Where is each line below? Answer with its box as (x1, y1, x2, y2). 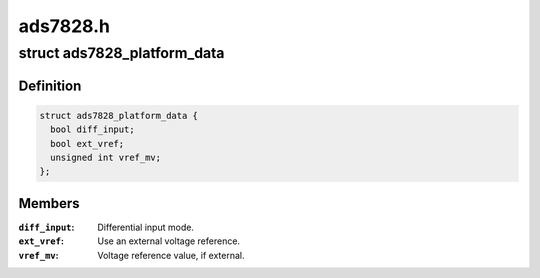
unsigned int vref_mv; (50, 151, 162, 163)
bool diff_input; (50, 124, 135, 135)
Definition (18, 77, 82, 94)
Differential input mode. (97, 221, 195, 233)
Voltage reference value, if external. (97, 249, 245, 261)
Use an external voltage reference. (97, 235, 240, 247)
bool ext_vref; (50, 138, 125, 149)
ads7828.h (18, 15, 110, 37)
